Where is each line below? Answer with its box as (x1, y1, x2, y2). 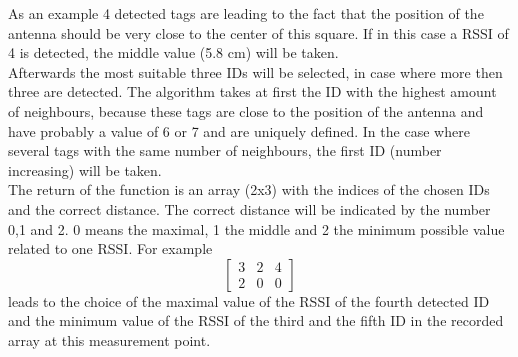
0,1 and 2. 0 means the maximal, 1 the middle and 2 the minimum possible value (8, 218, 505, 239)
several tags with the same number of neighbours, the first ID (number (8, 140, 442, 161)
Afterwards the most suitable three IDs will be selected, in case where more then (8, 61, 503, 82)
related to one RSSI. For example (8, 238, 213, 259)
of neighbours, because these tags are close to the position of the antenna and (8, 100, 484, 121)
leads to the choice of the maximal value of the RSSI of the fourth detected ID (8, 290, 490, 311)
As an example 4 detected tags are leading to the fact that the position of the (8, 3, 484, 23)
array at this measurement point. (8, 329, 211, 350)
